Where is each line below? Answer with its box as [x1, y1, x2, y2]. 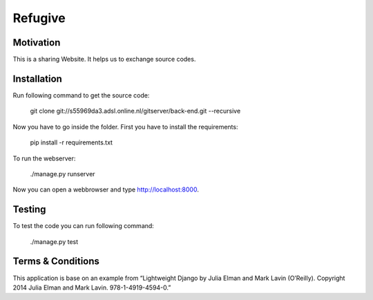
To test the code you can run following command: [12, 222, 155, 230]
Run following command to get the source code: [12, 91, 150, 100]
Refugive [12, 10, 66, 26]
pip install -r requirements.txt [30, 138, 113, 147]
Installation [12, 73, 62, 84]
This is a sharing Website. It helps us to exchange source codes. [12, 55, 196, 64]
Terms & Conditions [12, 256, 100, 268]
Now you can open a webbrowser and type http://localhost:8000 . [12, 185, 200, 194]
